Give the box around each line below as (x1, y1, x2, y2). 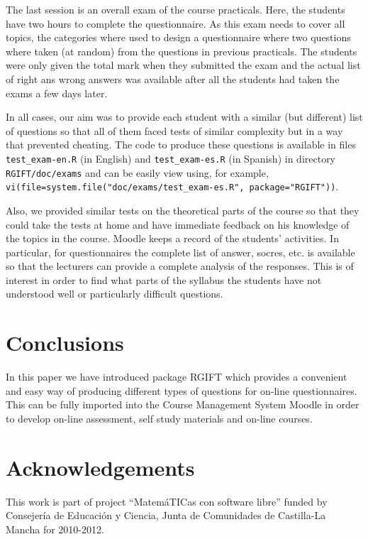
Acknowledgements (6, 452, 195, 481)
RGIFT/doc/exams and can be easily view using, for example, (6, 165, 269, 180)
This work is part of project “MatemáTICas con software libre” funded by (6, 494, 328, 508)
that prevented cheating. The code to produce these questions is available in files (6, 137, 356, 152)
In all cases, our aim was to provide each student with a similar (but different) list (6, 109, 363, 124)
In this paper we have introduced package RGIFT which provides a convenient (6, 369, 347, 384)
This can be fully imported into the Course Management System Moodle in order (6, 397, 359, 412)
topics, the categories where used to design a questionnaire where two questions (6, 30, 351, 45)
